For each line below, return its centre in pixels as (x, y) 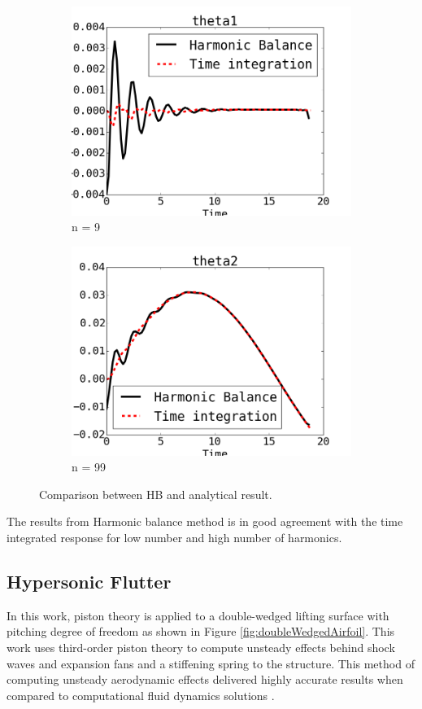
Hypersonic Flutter (89, 581)
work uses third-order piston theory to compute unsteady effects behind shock (201, 647)
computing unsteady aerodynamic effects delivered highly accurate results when (205, 679)
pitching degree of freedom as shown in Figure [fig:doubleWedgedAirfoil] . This (201, 631)
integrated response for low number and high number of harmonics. (174, 537)
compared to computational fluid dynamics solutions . (141, 695)
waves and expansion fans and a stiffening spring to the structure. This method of (211, 663)
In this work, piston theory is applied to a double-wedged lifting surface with (198, 615)
